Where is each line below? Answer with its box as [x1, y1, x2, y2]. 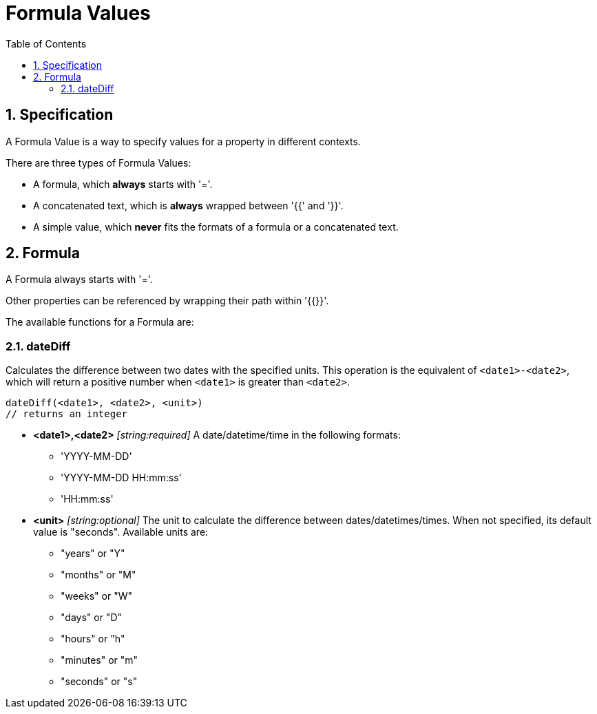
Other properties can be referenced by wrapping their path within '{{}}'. [6, 295, 329, 307]
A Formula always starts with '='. [6, 273, 153, 286]
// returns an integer [6, 408, 128, 420]
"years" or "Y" [61, 547, 125, 560]
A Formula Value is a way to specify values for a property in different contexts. [6, 135, 361, 147]
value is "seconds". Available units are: [33, 526, 209, 538]
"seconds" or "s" [61, 675, 138, 688]
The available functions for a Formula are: [6, 316, 194, 328]
